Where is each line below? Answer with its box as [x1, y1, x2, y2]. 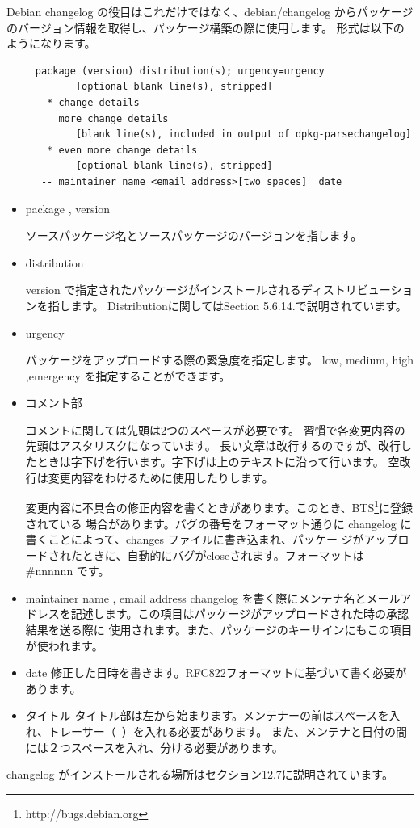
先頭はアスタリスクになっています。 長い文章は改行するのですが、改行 [25, 437, 401, 454]
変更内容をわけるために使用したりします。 [48, 469, 274, 485]
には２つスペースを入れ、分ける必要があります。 [25, 738, 283, 755]
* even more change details [47, 144, 198, 156]
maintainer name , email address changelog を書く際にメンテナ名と [25, 589, 367, 606]
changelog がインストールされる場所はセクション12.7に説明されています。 [6, 766, 393, 783]
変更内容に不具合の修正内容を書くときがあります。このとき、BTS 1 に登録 [25, 497, 414, 515]
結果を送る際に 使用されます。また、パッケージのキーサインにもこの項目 [25, 621, 413, 638]
